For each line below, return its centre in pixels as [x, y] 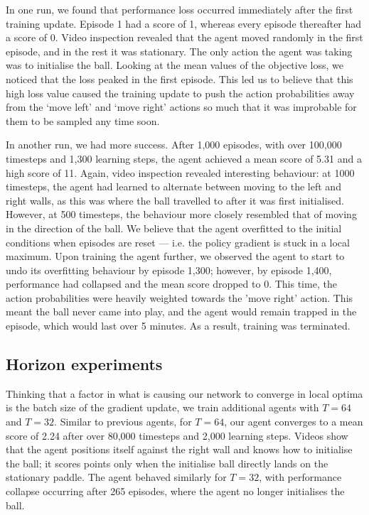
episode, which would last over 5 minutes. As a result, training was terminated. [178, 326]
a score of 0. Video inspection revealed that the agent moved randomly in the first [184, 37]
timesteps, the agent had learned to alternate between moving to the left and [173, 186]
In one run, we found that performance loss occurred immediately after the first [180, 9]
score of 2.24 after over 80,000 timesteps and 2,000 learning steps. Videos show [177, 435]
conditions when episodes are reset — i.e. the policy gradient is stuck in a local [178, 242]
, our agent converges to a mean [294, 422]
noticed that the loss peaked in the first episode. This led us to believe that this [180, 78]
